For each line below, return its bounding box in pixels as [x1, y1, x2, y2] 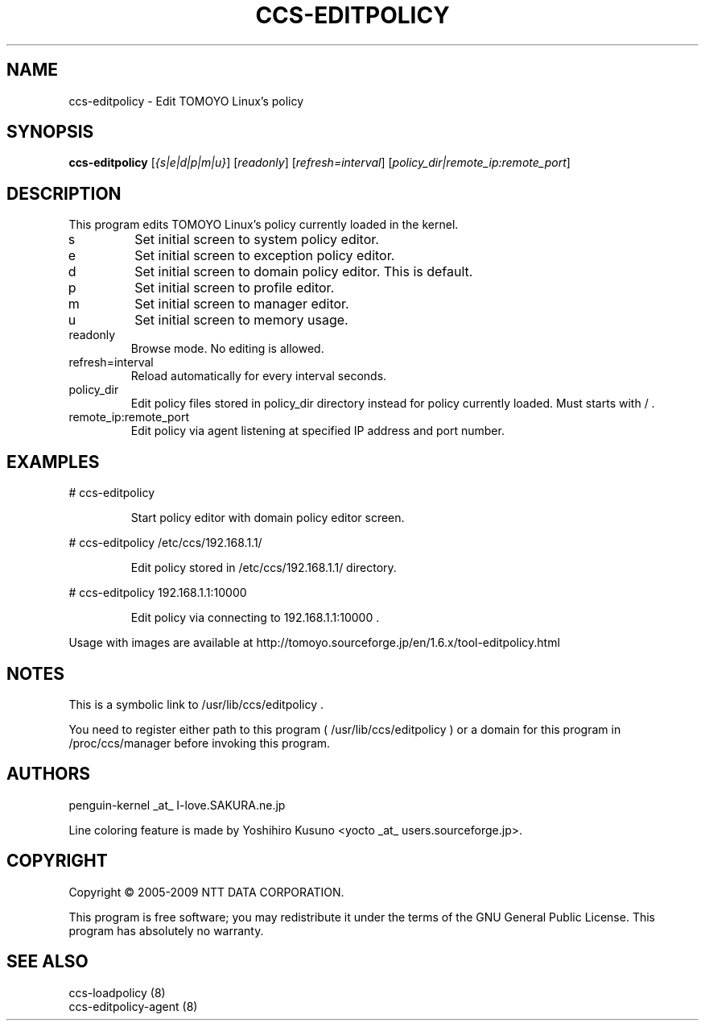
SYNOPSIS [6, 122, 94, 143]
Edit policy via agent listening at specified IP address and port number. [130, 424, 505, 438]
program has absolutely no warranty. [68, 923, 264, 938]
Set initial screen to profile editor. [134, 280, 335, 296]
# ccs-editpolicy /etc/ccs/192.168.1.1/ [68, 536, 262, 550]
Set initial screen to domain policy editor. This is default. [134, 263, 473, 280]
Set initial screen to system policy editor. [134, 231, 379, 248]
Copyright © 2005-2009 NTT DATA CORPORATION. [68, 884, 344, 899]
